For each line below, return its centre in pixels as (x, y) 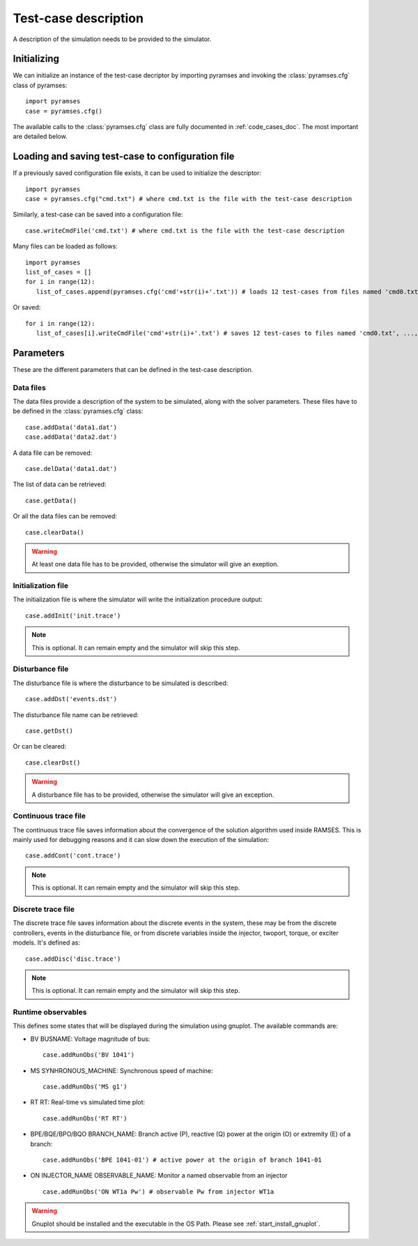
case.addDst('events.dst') (71, 699)
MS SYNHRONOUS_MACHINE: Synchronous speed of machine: (122, 1070)
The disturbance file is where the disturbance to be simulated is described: (121, 683)
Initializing (36, 59)
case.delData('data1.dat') (71, 468)
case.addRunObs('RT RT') (85, 1118)
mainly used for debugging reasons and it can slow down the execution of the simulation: (141, 840)
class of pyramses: (40, 85)
